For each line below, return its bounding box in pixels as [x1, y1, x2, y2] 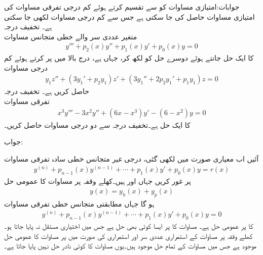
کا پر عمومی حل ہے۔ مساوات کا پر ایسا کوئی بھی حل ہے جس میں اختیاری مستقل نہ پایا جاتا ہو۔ [4, 221, 253, 231]
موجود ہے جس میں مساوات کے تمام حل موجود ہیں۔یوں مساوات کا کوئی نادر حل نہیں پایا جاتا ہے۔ [4, 240, 257, 251]
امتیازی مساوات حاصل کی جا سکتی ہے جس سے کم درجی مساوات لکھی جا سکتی [4, 11, 255, 22]
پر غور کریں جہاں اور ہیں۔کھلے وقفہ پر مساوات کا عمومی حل [4, 176, 191, 186]
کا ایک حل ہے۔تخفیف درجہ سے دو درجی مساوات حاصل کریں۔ [4, 119, 191, 130]
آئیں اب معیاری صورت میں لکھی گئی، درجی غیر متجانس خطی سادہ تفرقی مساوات [4, 153, 259, 164]
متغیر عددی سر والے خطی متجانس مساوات [4, 31, 137, 41]
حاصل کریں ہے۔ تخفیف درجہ [4, 86, 89, 96]
